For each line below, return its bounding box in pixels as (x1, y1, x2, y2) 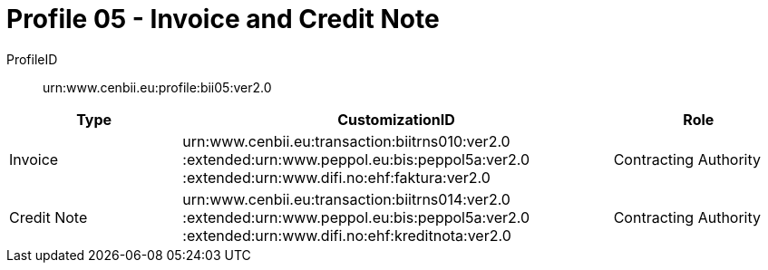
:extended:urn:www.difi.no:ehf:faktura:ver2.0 (182, 168, 491, 187)
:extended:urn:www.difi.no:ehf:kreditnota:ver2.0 (182, 226, 511, 245)
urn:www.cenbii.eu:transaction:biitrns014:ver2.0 (182, 189, 510, 208)
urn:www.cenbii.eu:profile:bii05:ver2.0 (43, 79, 272, 95)
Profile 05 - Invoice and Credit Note (6, 4, 440, 34)
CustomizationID (337, 110, 455, 129)
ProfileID (6, 51, 58, 67)
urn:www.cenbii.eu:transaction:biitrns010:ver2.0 (182, 131, 510, 150)
